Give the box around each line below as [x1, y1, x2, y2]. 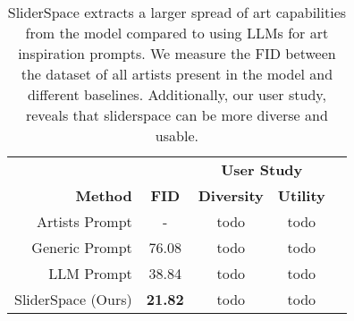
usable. [155, 125, 198, 146]
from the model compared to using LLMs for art [25, 22, 329, 43]
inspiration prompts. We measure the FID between [18, 43, 336, 63]
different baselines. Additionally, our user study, [27, 84, 326, 105]
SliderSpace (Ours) [14, 289, 132, 309]
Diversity [198, 185, 264, 206]
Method [75, 185, 132, 206]
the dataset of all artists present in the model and [21, 63, 333, 84]
